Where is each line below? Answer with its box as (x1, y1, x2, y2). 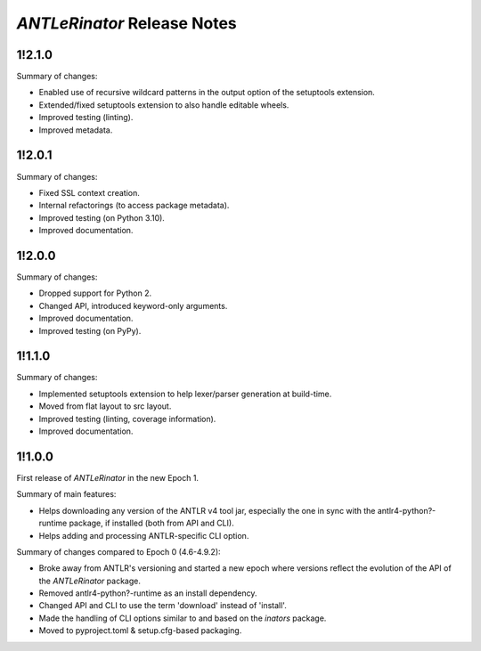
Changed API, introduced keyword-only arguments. (38, 300, 228, 311)
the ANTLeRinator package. (38, 575, 142, 586)
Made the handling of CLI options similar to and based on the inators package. (38, 613, 327, 623)
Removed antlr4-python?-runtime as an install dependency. (38, 588, 257, 598)
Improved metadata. (38, 125, 113, 135)
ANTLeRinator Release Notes (16, 13, 238, 33)
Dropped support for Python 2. (38, 288, 151, 298)
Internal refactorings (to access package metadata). (38, 200, 230, 211)
